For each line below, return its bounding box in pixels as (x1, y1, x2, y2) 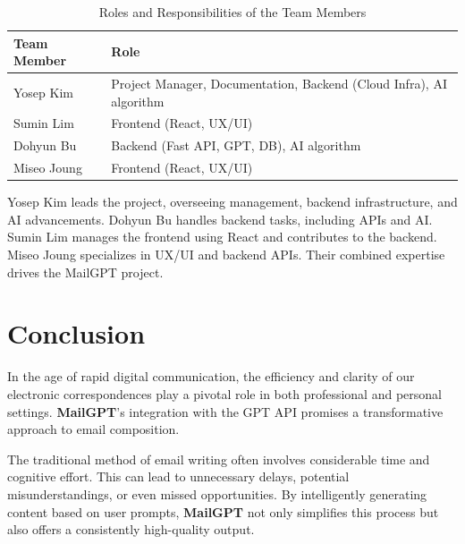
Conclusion (7, 315, 146, 352)
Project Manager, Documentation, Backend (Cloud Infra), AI (111, 74, 447, 93)
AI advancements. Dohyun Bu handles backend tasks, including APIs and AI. (7, 209, 433, 228)
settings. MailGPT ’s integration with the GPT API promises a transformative (7, 402, 444, 421)
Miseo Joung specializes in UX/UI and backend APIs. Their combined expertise (7, 245, 445, 264)
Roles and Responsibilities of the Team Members (98, 3, 367, 21)
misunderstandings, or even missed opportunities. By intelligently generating (7, 484, 427, 503)
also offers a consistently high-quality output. (7, 520, 255, 539)
